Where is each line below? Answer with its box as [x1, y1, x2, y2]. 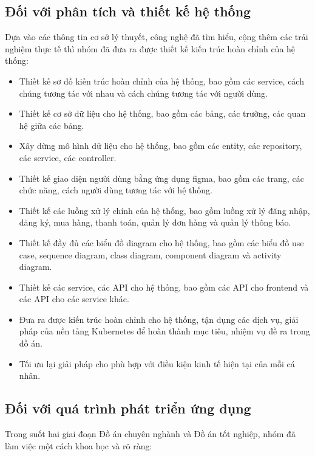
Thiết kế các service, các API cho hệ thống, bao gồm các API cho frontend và [19, 280, 309, 293]
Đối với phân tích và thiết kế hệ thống [5, 2, 251, 21]
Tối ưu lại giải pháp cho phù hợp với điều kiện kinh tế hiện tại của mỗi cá [19, 357, 295, 370]
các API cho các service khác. [19, 292, 129, 305]
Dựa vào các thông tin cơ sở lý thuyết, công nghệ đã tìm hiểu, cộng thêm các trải [5, 30, 308, 43]
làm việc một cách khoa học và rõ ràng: [5, 439, 152, 452]
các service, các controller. [19, 151, 117, 164]
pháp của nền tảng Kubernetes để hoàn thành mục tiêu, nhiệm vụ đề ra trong [19, 325, 310, 337]
